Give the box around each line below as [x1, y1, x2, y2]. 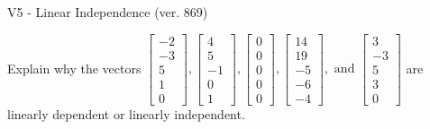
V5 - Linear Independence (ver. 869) [7, 3, 208, 21]
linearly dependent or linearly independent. [7, 104, 245, 123]
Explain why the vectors [7, 58, 142, 77]
